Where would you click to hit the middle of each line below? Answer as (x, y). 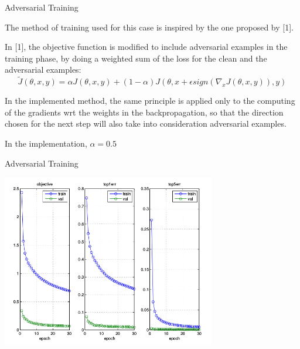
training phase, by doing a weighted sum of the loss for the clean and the (136, 58)
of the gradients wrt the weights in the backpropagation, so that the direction (144, 112)
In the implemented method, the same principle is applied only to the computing (150, 101)
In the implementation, (46, 143)
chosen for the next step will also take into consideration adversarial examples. (146, 123)
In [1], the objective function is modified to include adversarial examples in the (146, 47)
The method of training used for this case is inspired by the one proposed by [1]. (149, 27)
